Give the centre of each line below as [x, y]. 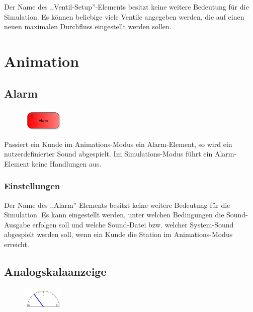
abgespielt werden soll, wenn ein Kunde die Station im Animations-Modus [118, 234]
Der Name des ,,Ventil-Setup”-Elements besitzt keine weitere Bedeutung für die [126, 7]
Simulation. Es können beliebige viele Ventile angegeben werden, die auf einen [124, 16]
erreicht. [17, 244]
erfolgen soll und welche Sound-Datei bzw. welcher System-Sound [133, 224]
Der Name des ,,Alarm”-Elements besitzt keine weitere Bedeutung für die [117, 205]
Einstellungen [32, 186]
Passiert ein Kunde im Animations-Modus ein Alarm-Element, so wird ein [118, 144]
